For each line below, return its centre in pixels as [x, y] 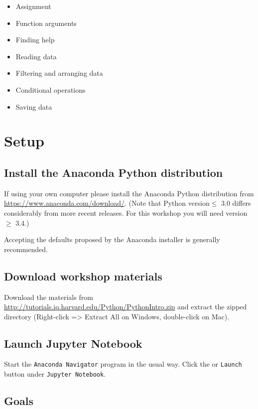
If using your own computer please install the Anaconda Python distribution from [129, 193]
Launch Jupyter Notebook [73, 343]
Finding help [35, 40]
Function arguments [46, 23]
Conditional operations [51, 89]
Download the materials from [49, 297]
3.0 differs [236, 203]
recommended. [26, 249]
